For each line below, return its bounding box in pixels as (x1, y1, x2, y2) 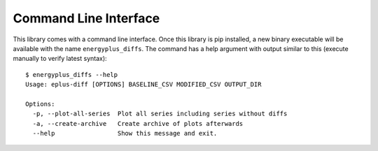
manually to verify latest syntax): (13, 55, 108, 63)
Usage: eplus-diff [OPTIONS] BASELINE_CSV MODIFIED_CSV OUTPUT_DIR (25, 80, 262, 89)
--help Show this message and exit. (32, 129, 218, 138)
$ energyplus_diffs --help (25, 71, 118, 78)
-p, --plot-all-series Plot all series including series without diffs (32, 110, 288, 118)
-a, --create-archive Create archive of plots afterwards (32, 120, 244, 127)
